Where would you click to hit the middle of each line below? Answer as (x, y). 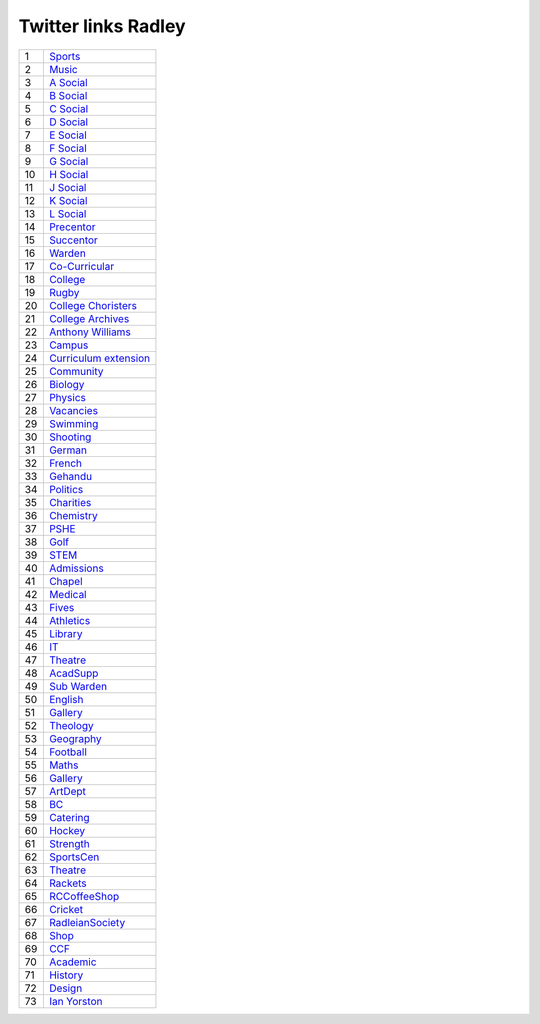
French (65, 463)
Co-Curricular (81, 266)
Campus (68, 345)
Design (65, 988)
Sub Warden (78, 686)
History (66, 975)
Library (65, 633)
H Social (68, 174)
